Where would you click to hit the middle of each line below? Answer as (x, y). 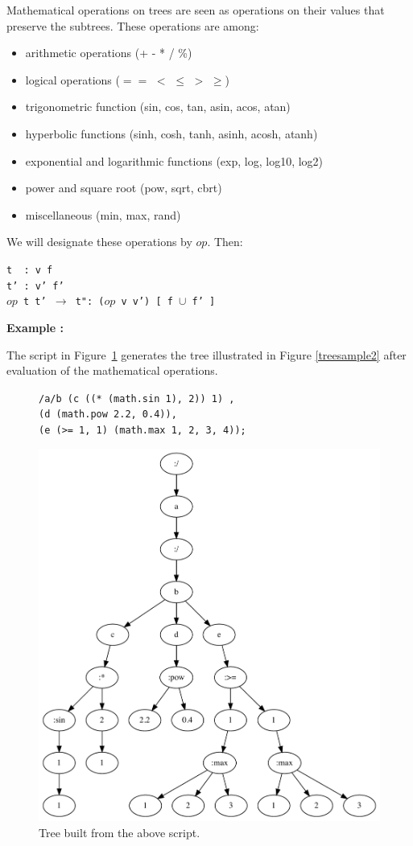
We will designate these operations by (99, 242)
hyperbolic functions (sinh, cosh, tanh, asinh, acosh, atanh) (171, 133)
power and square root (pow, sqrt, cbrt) (124, 188)
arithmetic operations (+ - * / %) (109, 53)
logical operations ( (72, 79)
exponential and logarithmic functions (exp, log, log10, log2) (174, 160)
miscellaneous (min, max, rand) (103, 214)
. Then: (225, 242)
